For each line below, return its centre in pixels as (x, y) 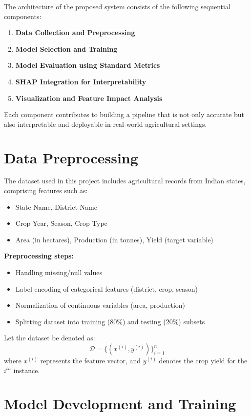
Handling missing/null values (59, 272)
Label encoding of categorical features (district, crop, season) (107, 288)
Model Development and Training (120, 404)
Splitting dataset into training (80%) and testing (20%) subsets (110, 321)
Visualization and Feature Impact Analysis (89, 98)
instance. (27, 370)
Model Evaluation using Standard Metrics (88, 65)
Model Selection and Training (66, 49)
